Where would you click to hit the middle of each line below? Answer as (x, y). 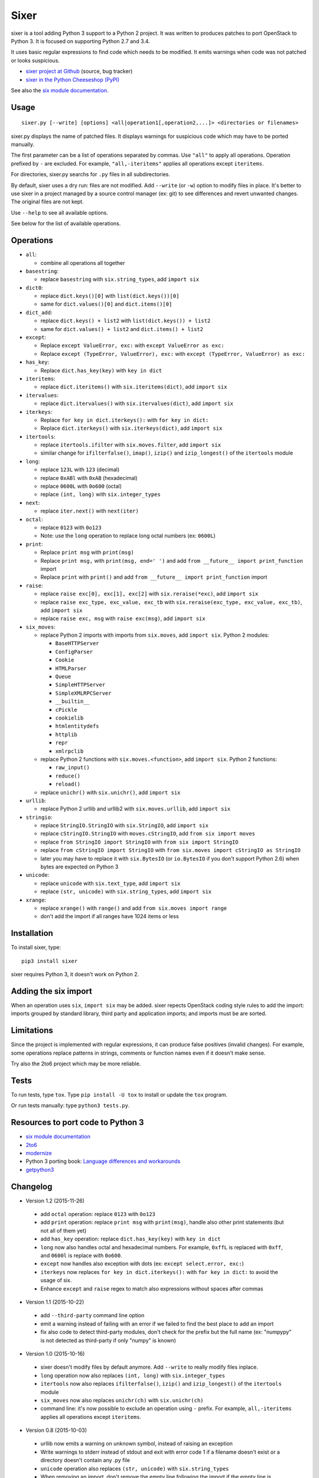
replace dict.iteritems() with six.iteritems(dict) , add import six (134, 387)
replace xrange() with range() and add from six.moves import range (134, 908)
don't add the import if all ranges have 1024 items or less (110, 916)
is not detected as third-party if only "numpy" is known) (108, 1340)
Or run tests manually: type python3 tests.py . (70, 1106)
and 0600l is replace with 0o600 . (81, 1256)
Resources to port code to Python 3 (77, 1122)
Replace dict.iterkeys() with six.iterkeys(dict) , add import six (131, 428)
